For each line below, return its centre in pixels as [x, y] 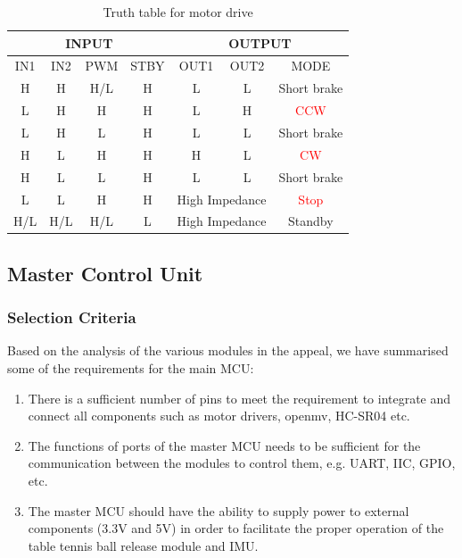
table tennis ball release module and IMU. [143, 545]
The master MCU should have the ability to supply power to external [219, 510]
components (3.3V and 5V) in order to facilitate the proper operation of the [236, 528]
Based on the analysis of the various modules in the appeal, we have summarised [228, 350]
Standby [311, 221]
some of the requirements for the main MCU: [131, 368]
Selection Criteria [72, 317]
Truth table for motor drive [178, 12]
